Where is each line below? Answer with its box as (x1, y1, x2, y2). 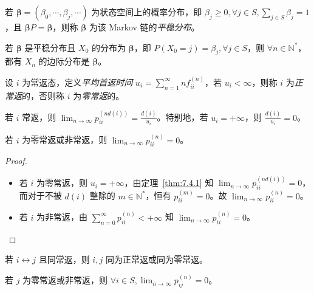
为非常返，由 (36, 210, 87, 223)
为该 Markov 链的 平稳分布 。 (89, 21, 200, 33)
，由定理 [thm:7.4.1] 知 (124, 176, 214, 189)
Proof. (5, 154, 27, 167)
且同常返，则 (38, 253, 90, 266)
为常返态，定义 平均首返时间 (22, 75, 133, 88)
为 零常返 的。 (73, 89, 125, 102)
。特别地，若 (157, 111, 208, 123)
